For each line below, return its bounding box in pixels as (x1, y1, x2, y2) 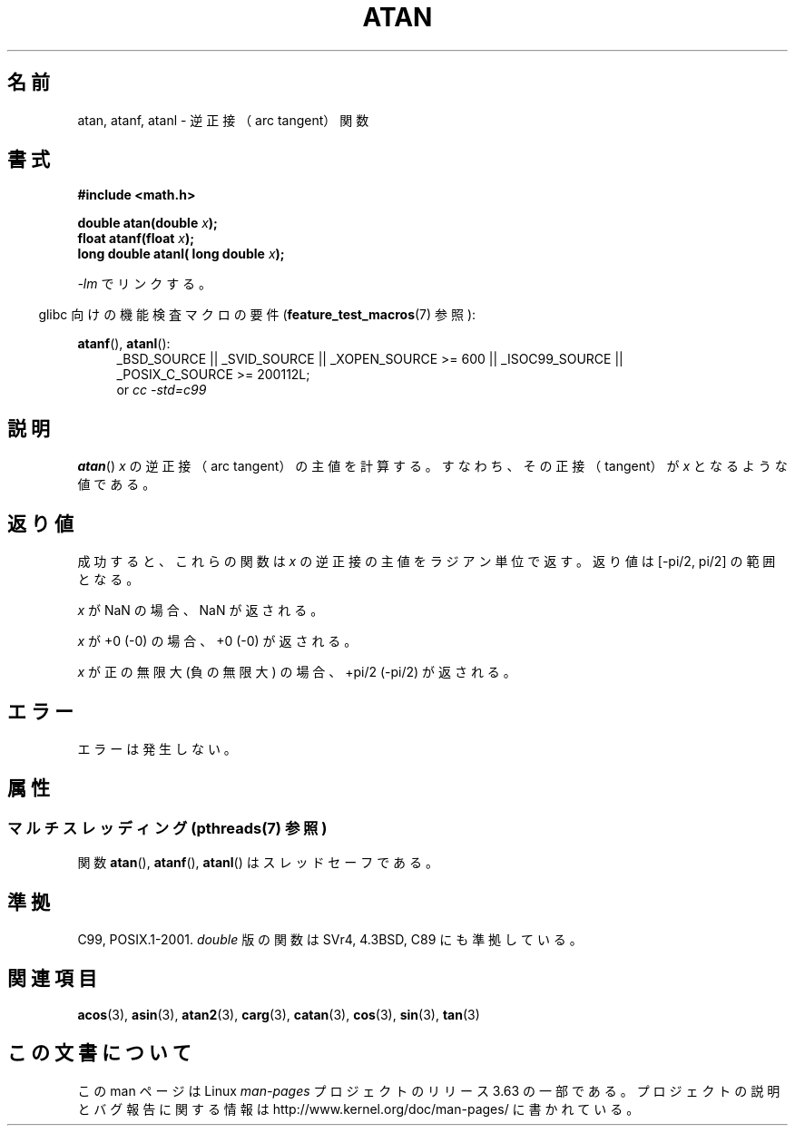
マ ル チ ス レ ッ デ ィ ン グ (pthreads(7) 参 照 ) (7, 818, 328, 837)
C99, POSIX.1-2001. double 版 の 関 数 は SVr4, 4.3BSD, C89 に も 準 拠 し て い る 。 (77, 932, 583, 948)
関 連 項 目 (7, 967, 97, 991)
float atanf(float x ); (77, 230, 195, 247)
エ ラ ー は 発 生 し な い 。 (77, 740, 237, 757)
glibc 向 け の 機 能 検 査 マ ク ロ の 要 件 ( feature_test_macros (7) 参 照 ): (38, 307, 476, 323)
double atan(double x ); (77, 215, 218, 231)
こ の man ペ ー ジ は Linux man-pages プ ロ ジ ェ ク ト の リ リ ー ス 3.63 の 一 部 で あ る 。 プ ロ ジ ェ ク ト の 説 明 (77, 1082, 780, 1099)
